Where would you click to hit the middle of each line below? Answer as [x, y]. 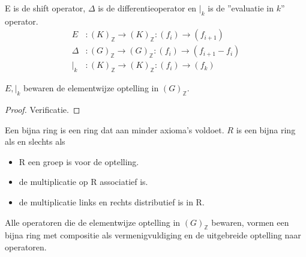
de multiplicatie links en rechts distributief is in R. [112, 202]
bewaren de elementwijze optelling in [91, 88]
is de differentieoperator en [147, 8]
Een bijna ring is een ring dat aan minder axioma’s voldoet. [115, 129]
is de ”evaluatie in [241, 8]
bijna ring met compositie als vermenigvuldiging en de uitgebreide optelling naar [153, 235]
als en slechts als [35, 141]
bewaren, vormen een [250, 222]
